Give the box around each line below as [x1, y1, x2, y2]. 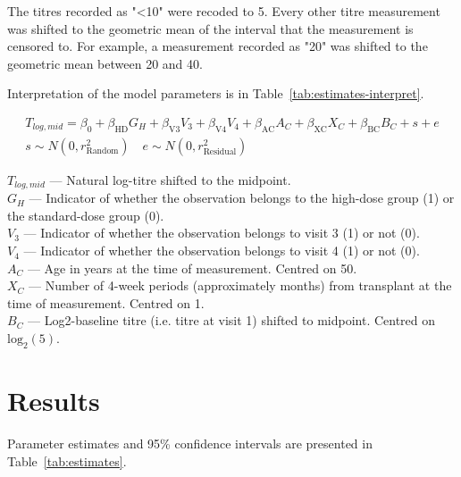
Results [7, 382, 100, 419]
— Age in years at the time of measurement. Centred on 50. [27, 258, 357, 277]
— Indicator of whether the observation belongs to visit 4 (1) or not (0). [23, 241, 420, 260]
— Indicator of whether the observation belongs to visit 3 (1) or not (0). [23, 223, 420, 242]
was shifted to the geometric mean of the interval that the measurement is [7, 19, 414, 38]
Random [86, 146, 119, 155]
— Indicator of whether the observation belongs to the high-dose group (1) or [29, 188, 455, 207]
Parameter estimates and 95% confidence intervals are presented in [7, 433, 373, 452]
